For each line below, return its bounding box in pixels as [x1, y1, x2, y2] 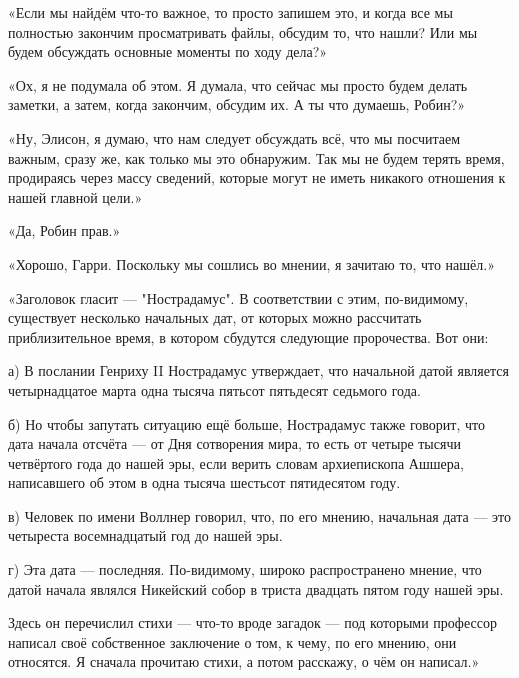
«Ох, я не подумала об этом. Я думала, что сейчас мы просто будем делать [8, 74, 468, 95]
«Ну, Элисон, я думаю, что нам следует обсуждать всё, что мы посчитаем [8, 127, 461, 148]
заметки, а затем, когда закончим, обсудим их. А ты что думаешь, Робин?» [8, 94, 466, 115]
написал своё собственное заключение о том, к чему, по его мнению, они [8, 631, 457, 652]
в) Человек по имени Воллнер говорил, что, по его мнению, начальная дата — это [8, 505, 511, 526]
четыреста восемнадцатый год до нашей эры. [8, 525, 283, 546]
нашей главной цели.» [8, 186, 143, 207]
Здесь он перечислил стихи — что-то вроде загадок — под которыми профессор [8, 612, 497, 633]
